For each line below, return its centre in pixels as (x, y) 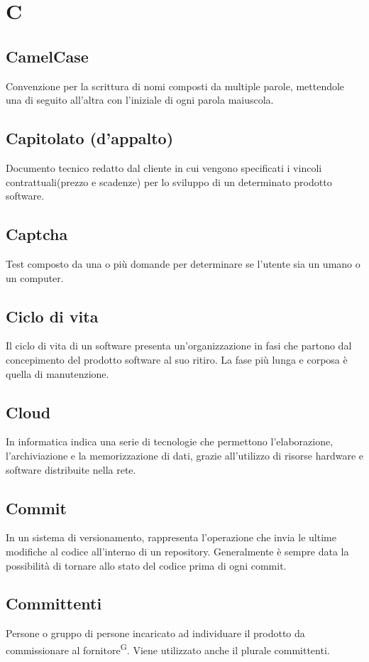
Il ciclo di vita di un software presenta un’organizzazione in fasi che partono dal (179, 346)
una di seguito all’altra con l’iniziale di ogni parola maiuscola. (140, 100)
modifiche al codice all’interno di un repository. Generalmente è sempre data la (177, 551)
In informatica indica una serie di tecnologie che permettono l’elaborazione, (170, 441)
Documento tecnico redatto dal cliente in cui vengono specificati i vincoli (164, 167)
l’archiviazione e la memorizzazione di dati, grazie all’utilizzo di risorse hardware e (185, 455)
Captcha (37, 234)
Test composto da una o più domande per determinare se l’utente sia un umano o (183, 263)
